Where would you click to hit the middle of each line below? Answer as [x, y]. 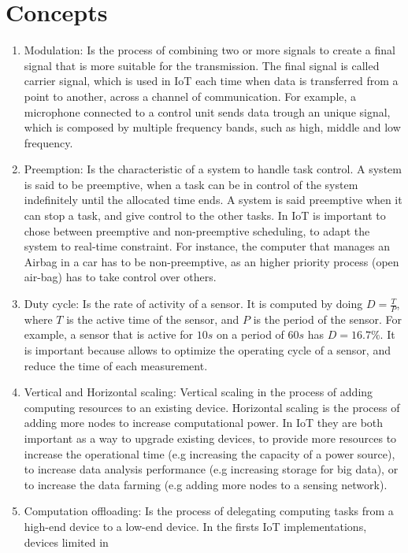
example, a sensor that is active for [108, 334]
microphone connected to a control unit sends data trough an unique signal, [207, 111]
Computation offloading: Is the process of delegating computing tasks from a [209, 511]
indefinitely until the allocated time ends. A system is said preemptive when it [213, 200]
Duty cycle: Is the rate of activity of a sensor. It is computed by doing [193, 304]
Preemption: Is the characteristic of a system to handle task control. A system [213, 169]
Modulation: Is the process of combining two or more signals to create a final [210, 50]
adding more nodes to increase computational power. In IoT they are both [204, 423]
